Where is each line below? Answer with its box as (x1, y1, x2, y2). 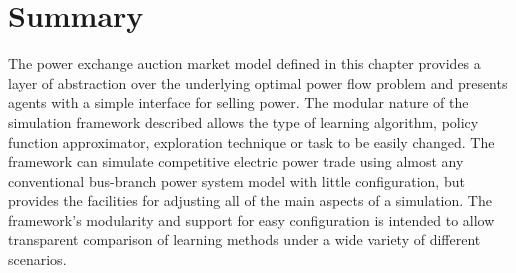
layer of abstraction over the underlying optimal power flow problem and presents (8, 72, 508, 93)
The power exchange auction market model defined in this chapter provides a (8, 53, 481, 74)
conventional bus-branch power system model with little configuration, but (8, 170, 465, 191)
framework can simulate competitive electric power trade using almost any (8, 151, 464, 172)
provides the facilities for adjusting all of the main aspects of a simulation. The (8, 190, 492, 211)
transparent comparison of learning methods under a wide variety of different (8, 229, 481, 250)
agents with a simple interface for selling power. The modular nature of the (8, 92, 469, 113)
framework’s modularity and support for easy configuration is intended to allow (8, 209, 495, 230)
